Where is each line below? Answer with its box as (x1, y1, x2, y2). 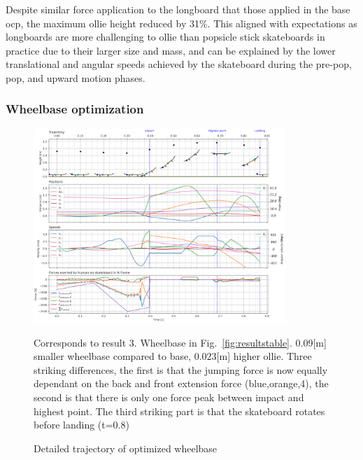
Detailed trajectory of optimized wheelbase (34, 440, 218, 455)
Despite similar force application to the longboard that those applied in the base (6, 2, 350, 16)
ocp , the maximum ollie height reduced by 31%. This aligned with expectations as (6, 15, 357, 30)
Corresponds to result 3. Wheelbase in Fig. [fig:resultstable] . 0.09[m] (34, 335, 327, 349)
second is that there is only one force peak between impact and (34, 390, 304, 405)
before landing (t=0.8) (34, 417, 129, 432)
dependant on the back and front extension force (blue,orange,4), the (34, 376, 329, 391)
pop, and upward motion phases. (6, 70, 145, 85)
